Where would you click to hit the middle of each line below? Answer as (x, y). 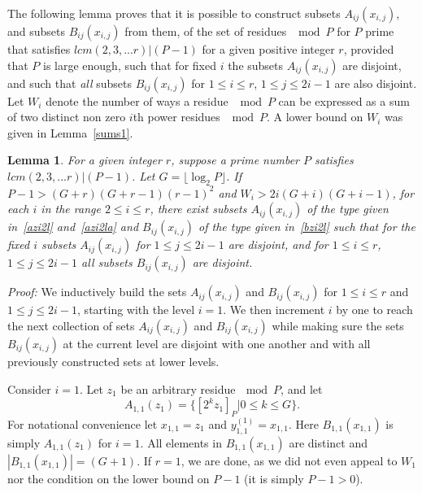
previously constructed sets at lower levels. (113, 361)
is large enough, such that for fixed (130, 65)
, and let (302, 388)
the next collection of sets (71, 325)
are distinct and (328, 442)
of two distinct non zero (67, 117)
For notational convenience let (83, 423)
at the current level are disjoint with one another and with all (217, 343)
